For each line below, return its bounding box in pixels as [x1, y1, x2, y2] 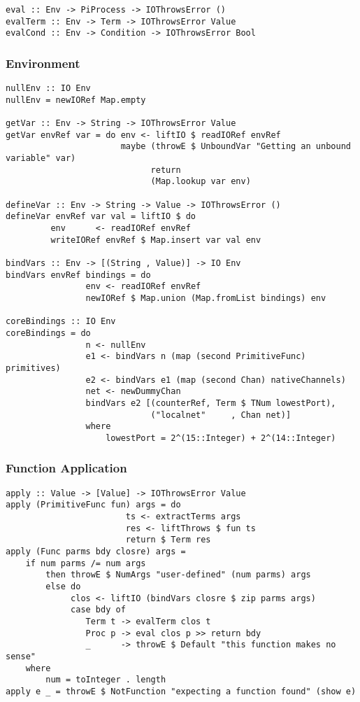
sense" [6, 651, 36, 661]
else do [45, 582, 81, 591]
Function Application [6, 459, 127, 477]
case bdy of [71, 605, 126, 615]
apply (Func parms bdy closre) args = [6, 547, 186, 557]
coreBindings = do [6, 328, 91, 338]
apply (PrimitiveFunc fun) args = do [6, 500, 181, 510]
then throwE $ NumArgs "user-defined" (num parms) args [45, 570, 311, 580]
